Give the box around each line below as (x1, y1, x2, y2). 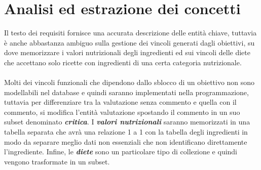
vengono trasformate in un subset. (4, 156, 110, 166)
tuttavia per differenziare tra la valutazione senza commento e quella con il (4, 97, 237, 107)
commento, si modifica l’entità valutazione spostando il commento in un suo (4, 106, 240, 117)
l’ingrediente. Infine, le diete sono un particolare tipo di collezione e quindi (4, 146, 238, 157)
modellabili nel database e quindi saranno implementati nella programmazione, (4, 87, 249, 97)
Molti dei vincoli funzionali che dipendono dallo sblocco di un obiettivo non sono (4, 77, 255, 88)
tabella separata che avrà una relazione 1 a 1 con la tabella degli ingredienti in (4, 126, 248, 137)
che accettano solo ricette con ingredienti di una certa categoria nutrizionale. (4, 57, 242, 67)
